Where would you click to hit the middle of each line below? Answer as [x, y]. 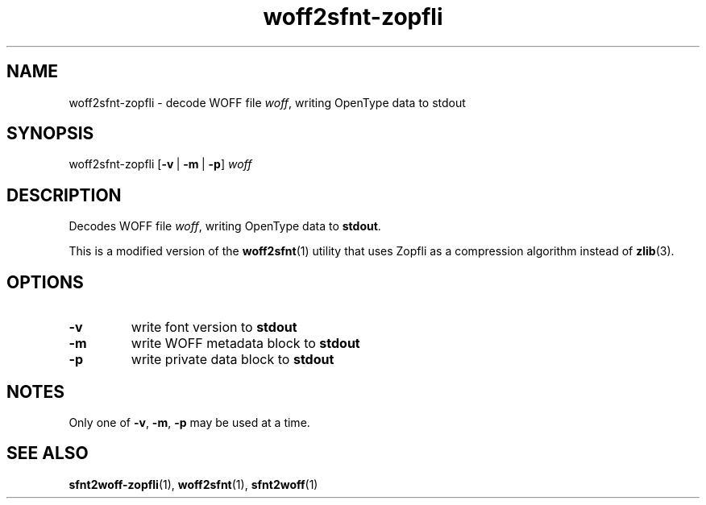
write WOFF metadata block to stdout [245, 344]
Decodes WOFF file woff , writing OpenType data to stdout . [225, 226]
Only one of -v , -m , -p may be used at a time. [189, 422]
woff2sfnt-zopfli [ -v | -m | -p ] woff [160, 164]
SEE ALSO [48, 453]
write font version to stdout [214, 327]
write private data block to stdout [233, 360]
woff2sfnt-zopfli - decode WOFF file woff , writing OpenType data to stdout [267, 102]
